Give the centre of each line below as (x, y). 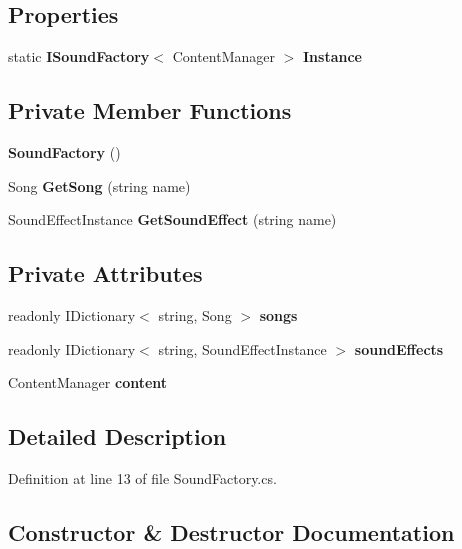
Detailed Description (117, 436)
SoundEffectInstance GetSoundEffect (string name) (172, 219)
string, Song (195, 314)
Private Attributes (105, 273)
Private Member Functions (150, 110)
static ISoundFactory (79, 56)
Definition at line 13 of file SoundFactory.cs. (142, 477)
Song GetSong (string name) (99, 185)
